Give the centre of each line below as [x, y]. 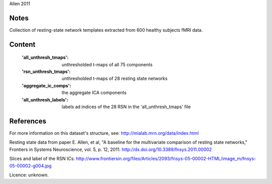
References [28, 121]
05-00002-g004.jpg [30, 165]
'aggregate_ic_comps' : [47, 85]
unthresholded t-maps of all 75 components [107, 64]
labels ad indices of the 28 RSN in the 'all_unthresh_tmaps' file [126, 107]
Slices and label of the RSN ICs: [42, 159]
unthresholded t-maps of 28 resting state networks [115, 78]
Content [22, 44]
